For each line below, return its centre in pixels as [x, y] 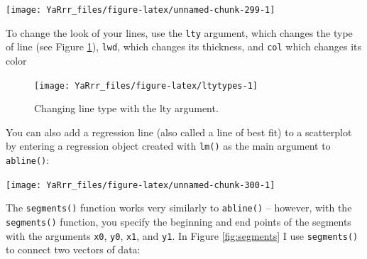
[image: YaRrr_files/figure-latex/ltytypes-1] [146, 86]
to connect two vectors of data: [73, 249]
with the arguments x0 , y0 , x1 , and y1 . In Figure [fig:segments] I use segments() [182, 235]
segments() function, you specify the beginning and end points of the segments [179, 222]
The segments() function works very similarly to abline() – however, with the [179, 208]
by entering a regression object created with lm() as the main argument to [168, 146]
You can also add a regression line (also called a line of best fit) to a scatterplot [179, 132]
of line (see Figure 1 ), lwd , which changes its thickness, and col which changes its [184, 46]
